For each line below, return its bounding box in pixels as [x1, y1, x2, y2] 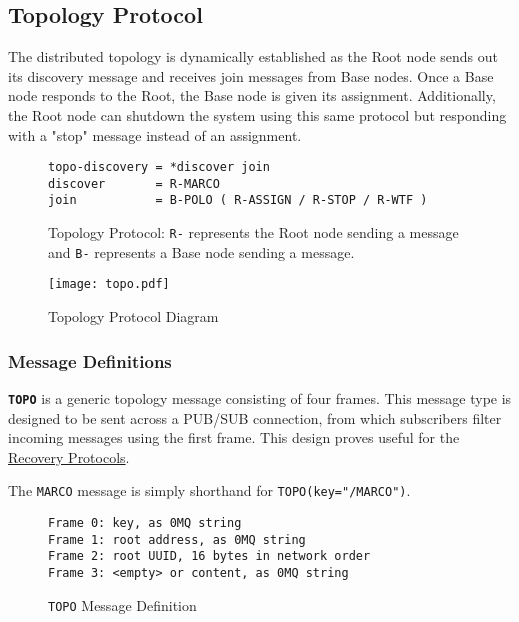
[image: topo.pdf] [48, 277, 170, 292]
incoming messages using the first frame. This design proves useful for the [8, 427, 460, 448]
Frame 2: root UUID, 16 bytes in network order [48, 549, 371, 564]
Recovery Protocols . [8, 446, 130, 467]
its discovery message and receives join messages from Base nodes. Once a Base [8, 65, 494, 86]
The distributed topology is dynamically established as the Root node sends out [8, 46, 499, 67]
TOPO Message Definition [48, 594, 197, 615]
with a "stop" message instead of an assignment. [8, 124, 302, 145]
